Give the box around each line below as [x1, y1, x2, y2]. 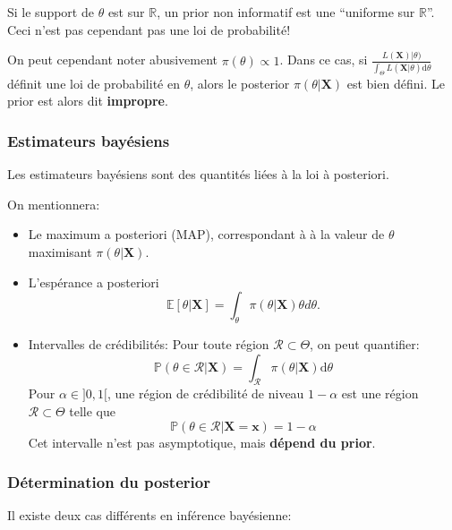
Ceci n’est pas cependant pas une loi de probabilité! [7, 20, 291, 38]
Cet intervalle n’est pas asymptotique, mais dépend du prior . [28, 432, 376, 451]
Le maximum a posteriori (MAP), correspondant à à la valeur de [28, 225, 385, 244]
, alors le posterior [190, 73, 290, 92]
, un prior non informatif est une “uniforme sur [157, 3, 415, 21]
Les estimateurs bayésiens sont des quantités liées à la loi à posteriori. [7, 165, 389, 184]
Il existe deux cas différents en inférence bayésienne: [7, 506, 292, 525]
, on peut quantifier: [310, 334, 420, 353]
